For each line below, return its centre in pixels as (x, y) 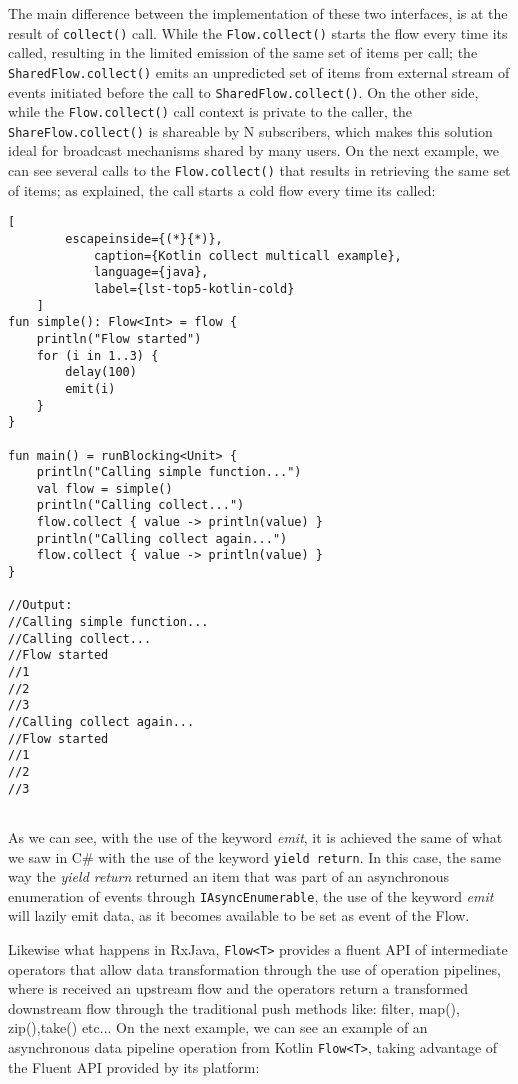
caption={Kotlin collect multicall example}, (247, 255)
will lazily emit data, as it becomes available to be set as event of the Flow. (239, 915)
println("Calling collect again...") (162, 538)
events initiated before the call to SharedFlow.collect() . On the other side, (243, 91)
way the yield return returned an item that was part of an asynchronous (229, 876)
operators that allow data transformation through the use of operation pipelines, (254, 968)
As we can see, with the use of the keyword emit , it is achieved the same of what (255, 836)
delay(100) (101, 372)
